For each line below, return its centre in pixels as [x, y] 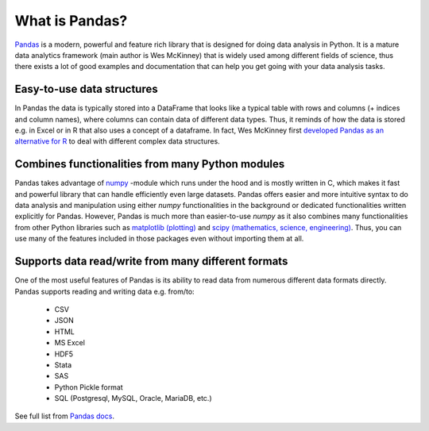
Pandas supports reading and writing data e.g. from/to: [104, 291]
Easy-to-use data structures [86, 89]
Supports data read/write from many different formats [151, 262]
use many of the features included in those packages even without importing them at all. [159, 239]
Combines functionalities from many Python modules [150, 164]
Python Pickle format [89, 387]
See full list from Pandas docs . [65, 416]
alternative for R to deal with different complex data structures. [117, 141]
